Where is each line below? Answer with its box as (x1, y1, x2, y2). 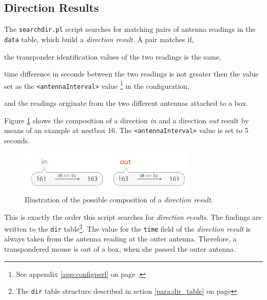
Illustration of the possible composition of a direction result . (25, 194, 213, 204)
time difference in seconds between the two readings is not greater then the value (4, 68, 259, 79)
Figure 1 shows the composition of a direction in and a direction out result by (4, 115, 249, 125)
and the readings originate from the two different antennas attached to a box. (4, 98, 248, 108)
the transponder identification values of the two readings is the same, (4, 51, 221, 62)
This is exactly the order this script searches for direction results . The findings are (4, 211, 262, 222)
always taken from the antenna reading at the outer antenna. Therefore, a (4, 233, 237, 244)
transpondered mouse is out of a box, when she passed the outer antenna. (4, 243, 236, 254)
